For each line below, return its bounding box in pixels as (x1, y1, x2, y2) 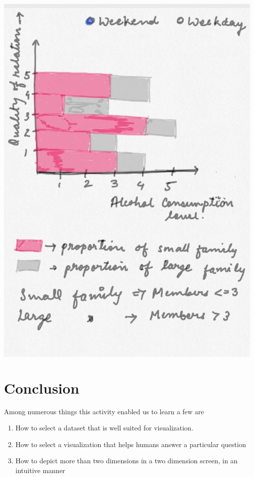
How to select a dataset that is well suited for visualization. (15, 423, 193, 433)
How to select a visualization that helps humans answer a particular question (15, 439, 246, 449)
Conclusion (4, 377, 80, 398)
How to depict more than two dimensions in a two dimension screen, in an (15, 455, 238, 466)
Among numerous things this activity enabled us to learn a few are (4, 406, 204, 416)
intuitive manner (15, 465, 65, 475)
